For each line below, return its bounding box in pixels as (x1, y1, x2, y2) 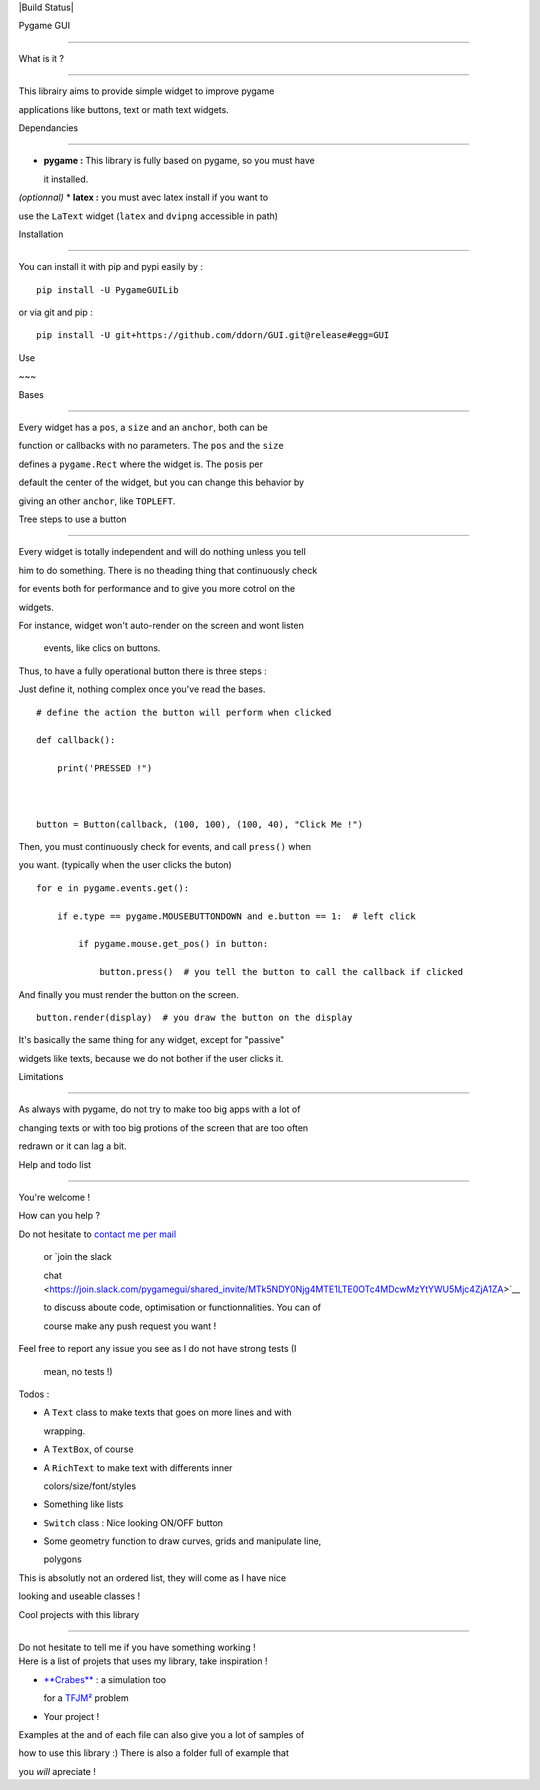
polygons (43, 1553, 82, 1565)
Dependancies (18, 121, 79, 134)
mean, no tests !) (43, 1365, 114, 1377)
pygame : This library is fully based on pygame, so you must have (43, 155, 315, 167)
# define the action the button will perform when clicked (36, 706, 332, 718)
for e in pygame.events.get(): (36, 882, 190, 894)
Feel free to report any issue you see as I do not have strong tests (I (18, 1343, 297, 1355)
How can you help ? (18, 1210, 100, 1222)
